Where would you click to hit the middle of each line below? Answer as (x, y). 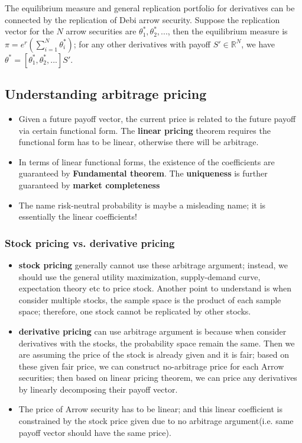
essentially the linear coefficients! (78, 216)
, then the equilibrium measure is (228, 31)
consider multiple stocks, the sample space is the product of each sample (150, 299)
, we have (258, 44)
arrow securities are (101, 31)
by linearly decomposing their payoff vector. (98, 389)
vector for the (29, 31)
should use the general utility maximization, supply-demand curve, (139, 276)
